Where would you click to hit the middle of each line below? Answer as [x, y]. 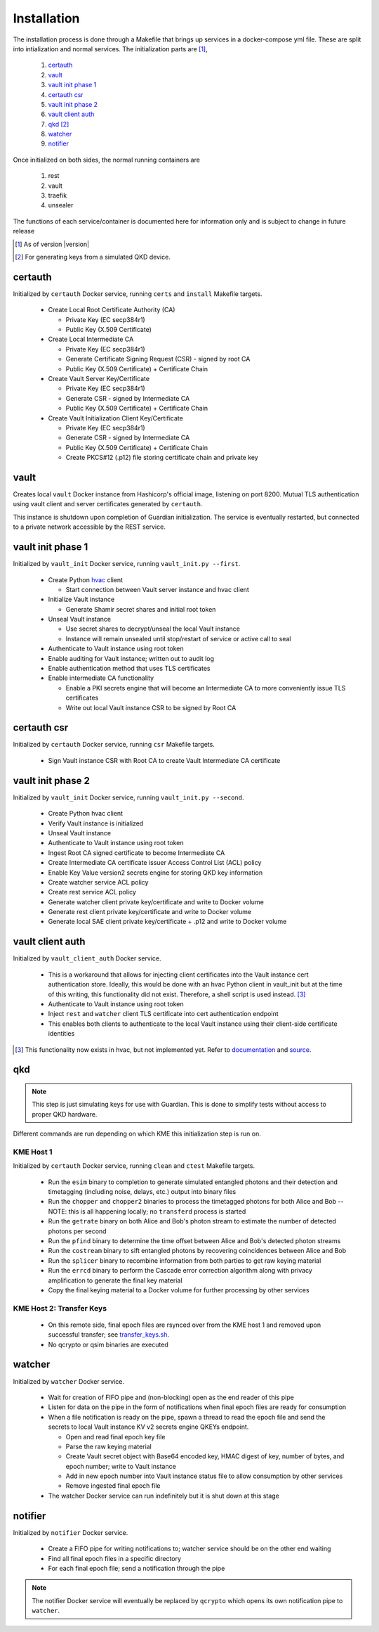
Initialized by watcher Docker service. [69, 1381]
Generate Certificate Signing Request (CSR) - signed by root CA [158, 359]
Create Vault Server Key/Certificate [99, 379]
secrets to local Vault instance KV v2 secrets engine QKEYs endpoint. [148, 1427]
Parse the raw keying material [109, 1446]
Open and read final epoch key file [115, 1437]
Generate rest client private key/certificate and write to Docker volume [150, 912]
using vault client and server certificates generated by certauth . [108, 504]
